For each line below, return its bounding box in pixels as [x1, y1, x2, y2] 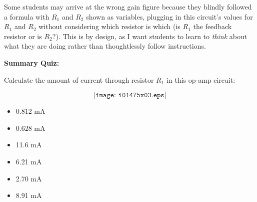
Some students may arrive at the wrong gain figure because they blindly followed [4, 2, 252, 12]
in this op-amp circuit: [166, 74, 235, 85]
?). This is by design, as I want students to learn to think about [52, 31, 247, 41]
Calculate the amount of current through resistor [4, 74, 154, 85]
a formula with [4, 11, 49, 22]
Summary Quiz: [4, 57, 59, 68]
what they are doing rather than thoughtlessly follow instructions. [4, 41, 206, 51]
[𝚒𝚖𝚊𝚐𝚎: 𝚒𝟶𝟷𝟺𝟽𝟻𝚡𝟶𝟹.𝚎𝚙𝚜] [93, 92, 166, 99]
